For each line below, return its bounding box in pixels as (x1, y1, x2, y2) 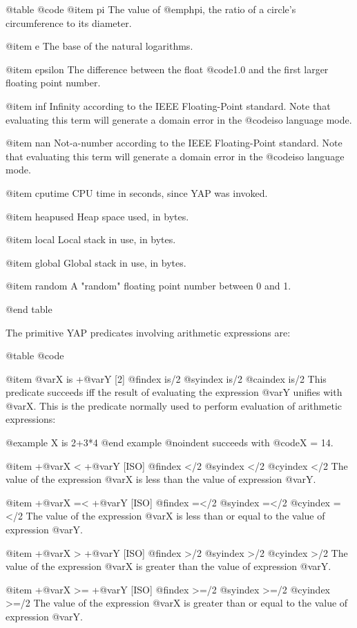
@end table (6, 301, 52, 316)
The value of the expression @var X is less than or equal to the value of (26, 508, 325, 523)
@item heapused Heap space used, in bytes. (6, 209, 189, 223)
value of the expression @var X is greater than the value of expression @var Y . (6, 559, 331, 573)
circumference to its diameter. (6, 15, 132, 30)
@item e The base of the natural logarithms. (6, 39, 193, 53)
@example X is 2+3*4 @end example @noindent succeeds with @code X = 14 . (6, 435, 334, 450)
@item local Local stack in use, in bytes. (6, 232, 176, 247)
